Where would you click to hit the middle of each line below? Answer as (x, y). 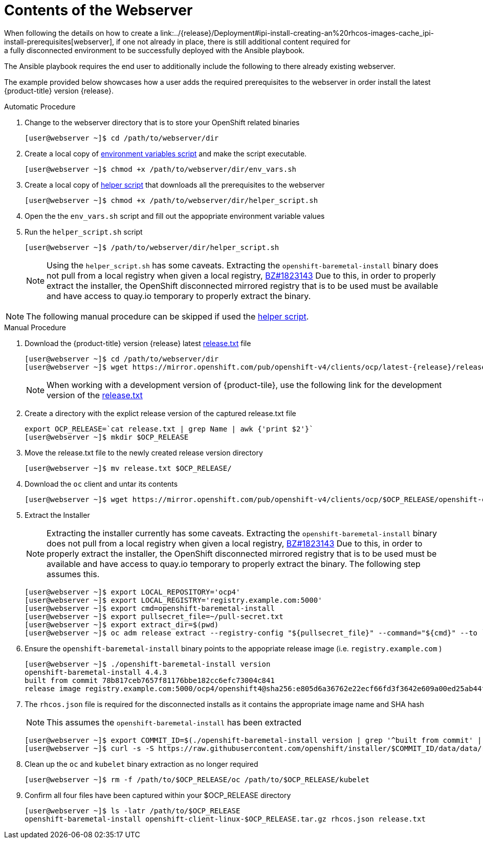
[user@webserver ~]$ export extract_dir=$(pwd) (122, 624)
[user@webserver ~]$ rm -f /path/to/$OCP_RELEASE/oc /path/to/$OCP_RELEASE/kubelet (197, 779)
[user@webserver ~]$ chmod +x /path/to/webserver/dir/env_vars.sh (161, 169)
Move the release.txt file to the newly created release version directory (144, 452)
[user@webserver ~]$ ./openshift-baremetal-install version (148, 664)
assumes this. (73, 574)
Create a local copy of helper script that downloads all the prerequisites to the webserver (175, 185)
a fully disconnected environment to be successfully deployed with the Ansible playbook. (155, 50)
